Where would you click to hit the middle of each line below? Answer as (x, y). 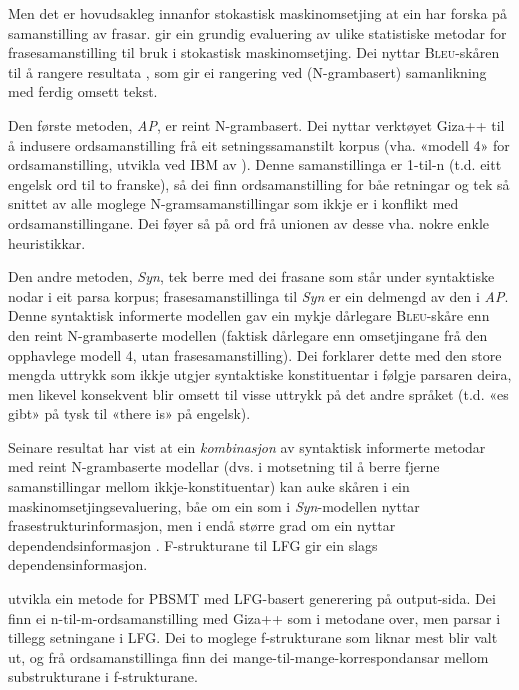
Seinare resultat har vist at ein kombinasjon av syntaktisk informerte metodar (247, 446)
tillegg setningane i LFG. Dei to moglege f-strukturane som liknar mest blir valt (253, 637)
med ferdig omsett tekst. (83, 91)
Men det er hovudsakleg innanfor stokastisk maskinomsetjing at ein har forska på (257, 13)
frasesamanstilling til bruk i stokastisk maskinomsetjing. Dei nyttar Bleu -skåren (254, 52)
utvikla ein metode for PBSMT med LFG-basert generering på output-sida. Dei (252, 598)
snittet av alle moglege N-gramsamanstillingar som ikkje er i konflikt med (233, 203)
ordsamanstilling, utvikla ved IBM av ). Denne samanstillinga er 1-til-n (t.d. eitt (255, 164)
